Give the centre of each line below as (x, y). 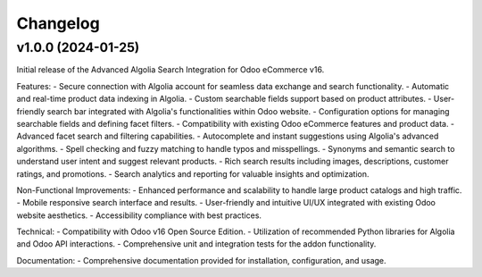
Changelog (58, 23)
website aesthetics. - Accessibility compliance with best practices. (139, 215)
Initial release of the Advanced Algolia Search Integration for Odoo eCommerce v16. (170, 70)
